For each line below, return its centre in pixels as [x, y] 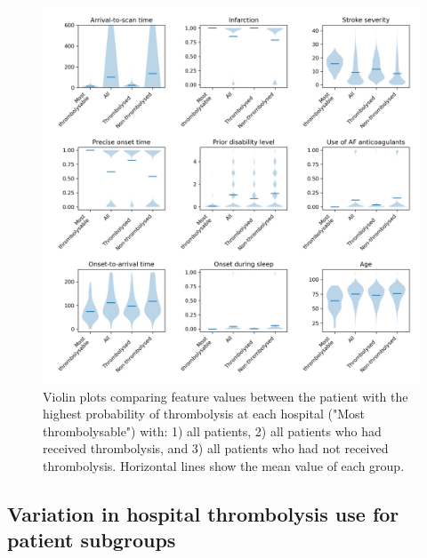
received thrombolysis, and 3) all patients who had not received [216, 448]
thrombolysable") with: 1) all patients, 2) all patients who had [212, 430]
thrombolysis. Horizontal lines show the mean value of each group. [224, 465]
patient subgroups [92, 540]
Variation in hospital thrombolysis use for [203, 513]
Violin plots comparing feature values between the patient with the [226, 396]
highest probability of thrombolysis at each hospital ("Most [204, 414]
